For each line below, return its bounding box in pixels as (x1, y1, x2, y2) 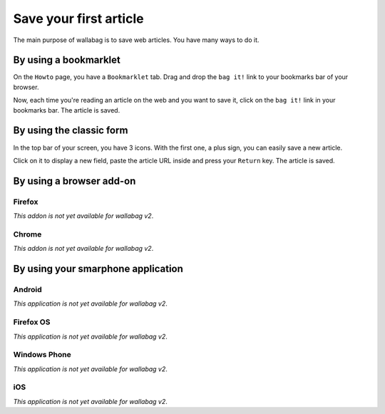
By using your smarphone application (13, 263, 183, 275)
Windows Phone (13, 350, 71, 360)
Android (13, 285, 42, 294)
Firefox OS (13, 317, 51, 327)
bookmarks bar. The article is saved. (13, 105, 120, 114)
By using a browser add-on (13, 175, 136, 187)
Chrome (13, 229, 42, 239)
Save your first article (13, 11, 144, 26)
